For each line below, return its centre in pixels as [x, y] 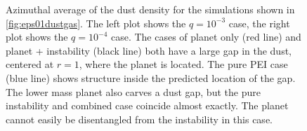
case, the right [259, 23]
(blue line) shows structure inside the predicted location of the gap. [151, 77]
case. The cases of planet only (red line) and [206, 37]
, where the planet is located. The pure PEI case [183, 64]
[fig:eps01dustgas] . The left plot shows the [96, 23]
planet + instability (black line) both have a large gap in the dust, [149, 50]
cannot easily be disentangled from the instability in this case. [139, 119]
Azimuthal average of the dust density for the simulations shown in [150, 9]
